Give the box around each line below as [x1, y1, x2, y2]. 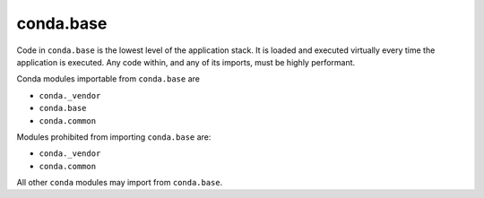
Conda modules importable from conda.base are [16, 73, 201, 84]
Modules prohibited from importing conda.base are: [16, 131, 212, 142]
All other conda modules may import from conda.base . [16, 177, 223, 188]
